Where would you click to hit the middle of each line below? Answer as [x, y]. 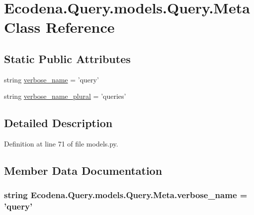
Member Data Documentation [83, 171]
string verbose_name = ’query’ [51, 79]
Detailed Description [58, 123]
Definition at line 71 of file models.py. [61, 144]
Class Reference [59, 27]
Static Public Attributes [67, 58]
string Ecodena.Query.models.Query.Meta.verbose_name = [126, 195]
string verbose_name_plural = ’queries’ [65, 96]
